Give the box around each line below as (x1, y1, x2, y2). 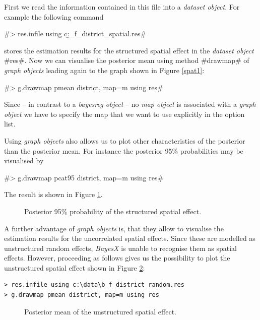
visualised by (4, 155, 44, 166)
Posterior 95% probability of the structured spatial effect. (24, 206, 202, 216)
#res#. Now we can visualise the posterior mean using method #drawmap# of (4, 55, 249, 66)
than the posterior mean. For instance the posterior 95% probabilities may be (4, 145, 243, 156)
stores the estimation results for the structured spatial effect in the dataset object (4, 45, 254, 55)
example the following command (4, 11, 104, 22)
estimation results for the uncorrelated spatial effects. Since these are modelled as (4, 233, 255, 243)
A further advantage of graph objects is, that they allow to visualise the (4, 223, 224, 233)
